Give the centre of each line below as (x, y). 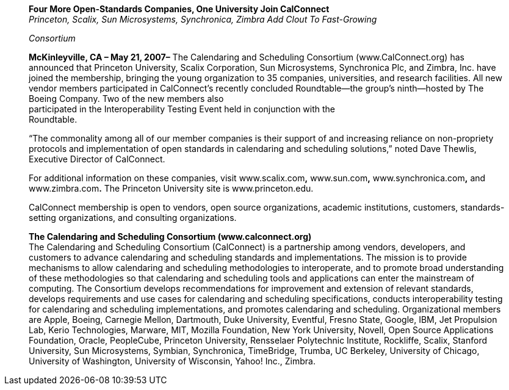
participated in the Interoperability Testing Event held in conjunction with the (182, 109)
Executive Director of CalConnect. (97, 159)
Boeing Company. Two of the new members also (126, 99)
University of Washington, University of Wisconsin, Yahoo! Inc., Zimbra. (172, 361)
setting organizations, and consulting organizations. (133, 218)
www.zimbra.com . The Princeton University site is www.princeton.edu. (171, 188)
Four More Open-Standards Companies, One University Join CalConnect (179, 9)
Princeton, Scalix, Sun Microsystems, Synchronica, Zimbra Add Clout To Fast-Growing (203, 19)
